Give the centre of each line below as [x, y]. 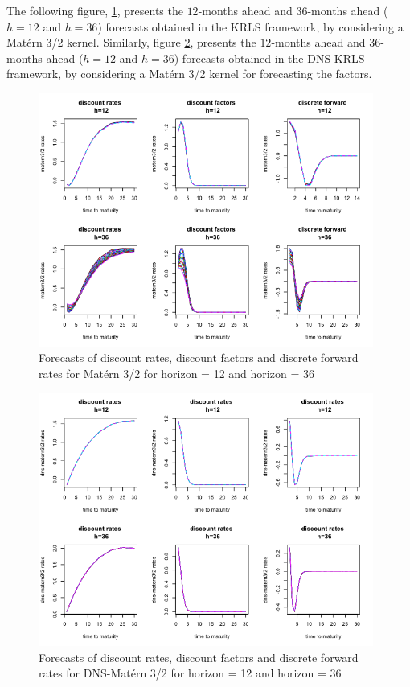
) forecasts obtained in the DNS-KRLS [269, 58]
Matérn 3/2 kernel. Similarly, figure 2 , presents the [131, 42]
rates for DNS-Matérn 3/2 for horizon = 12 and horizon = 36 [190, 673]
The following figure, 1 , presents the [95, 10]
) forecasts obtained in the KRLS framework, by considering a [250, 26]
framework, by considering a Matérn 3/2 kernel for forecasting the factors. [189, 74]
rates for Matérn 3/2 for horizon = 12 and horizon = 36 [176, 373]
